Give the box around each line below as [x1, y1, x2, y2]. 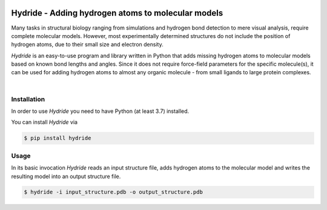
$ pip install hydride [24, 135, 91, 142]
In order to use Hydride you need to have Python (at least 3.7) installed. [11, 107, 190, 115]
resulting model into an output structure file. [11, 173, 121, 180]
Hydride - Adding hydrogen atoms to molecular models [11, 8, 223, 18]
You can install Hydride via [11, 118, 78, 126]
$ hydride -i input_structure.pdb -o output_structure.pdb [24, 189, 203, 196]
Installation [11, 95, 45, 103]
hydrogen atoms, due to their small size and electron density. [11, 41, 163, 48]
